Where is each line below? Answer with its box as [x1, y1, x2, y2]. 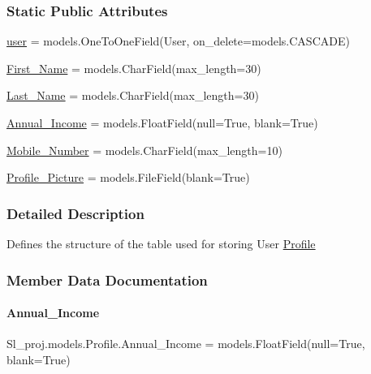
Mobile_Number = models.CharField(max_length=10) [6, 141, 283, 158]
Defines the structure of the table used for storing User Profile [6, 235, 316, 251]
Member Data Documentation [6, 269, 208, 290]
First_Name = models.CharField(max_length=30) [6, 59, 261, 76]
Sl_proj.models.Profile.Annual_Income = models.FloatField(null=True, [6, 335, 365, 352]
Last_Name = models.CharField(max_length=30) [6, 87, 259, 104]
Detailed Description [6, 203, 145, 223]
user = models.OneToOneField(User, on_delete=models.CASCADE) [6, 32, 350, 49]
